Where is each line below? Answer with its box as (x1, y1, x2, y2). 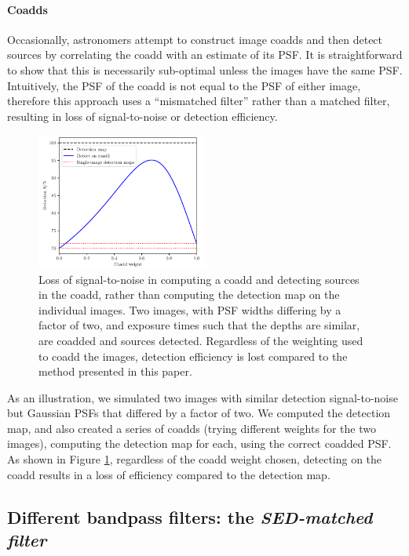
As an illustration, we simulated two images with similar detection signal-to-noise (7, 389, 398, 405)
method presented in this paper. (38, 363, 192, 380)
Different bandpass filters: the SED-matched (7, 504, 373, 529)
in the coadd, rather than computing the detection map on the (38, 286, 340, 303)
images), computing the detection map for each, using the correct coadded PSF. (7, 435, 392, 452)
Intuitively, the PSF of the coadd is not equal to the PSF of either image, (7, 77, 361, 93)
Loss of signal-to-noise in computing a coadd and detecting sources (38, 271, 360, 287)
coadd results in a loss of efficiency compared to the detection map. (7, 466, 330, 482)
